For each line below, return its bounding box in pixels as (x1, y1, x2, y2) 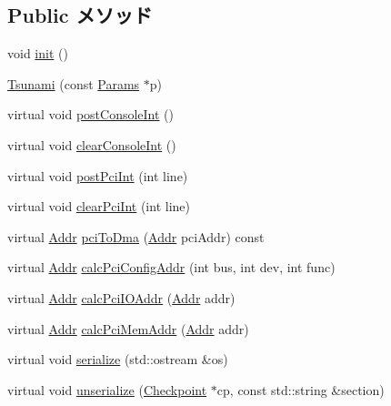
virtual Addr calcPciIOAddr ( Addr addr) (7, 288, 236, 307)
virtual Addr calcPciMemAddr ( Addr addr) (7, 319, 249, 338)
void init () (7, 44, 68, 63)
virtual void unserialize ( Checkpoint (7, 380, 207, 399)
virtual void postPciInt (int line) (7, 166, 188, 185)
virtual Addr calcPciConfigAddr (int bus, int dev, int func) (7, 258, 336, 277)
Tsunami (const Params (7, 74, 140, 93)
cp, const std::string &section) (216, 380, 385, 399)
